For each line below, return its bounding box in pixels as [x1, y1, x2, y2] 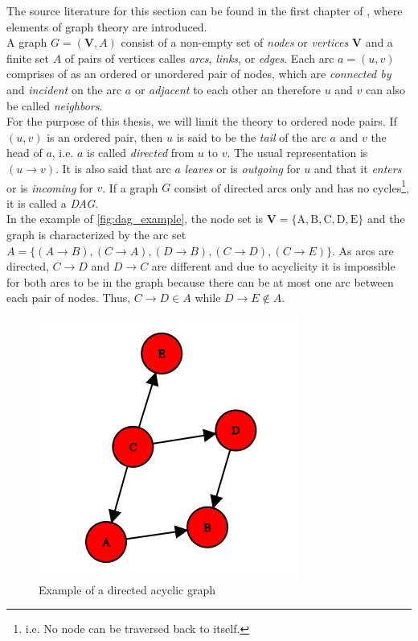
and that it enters [313, 159, 402, 176]
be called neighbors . [6, 97, 103, 114]
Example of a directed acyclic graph [39, 581, 215, 598]
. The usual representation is [227, 144, 368, 161]
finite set [6, 49, 49, 66]
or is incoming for [6, 179, 93, 196]
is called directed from [86, 144, 195, 161]
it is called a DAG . [6, 194, 99, 211]
